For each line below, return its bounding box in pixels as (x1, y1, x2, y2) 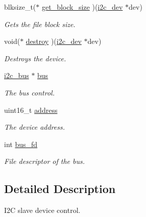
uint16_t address (4, 104, 58, 115)
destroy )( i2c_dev (26, 36, 82, 46)
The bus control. (4, 87, 55, 98)
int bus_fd (4, 138, 38, 149)
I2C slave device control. (4, 205, 81, 215)
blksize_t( (4, 2, 36, 12)
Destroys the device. (4, 53, 66, 63)
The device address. (4, 122, 65, 132)
